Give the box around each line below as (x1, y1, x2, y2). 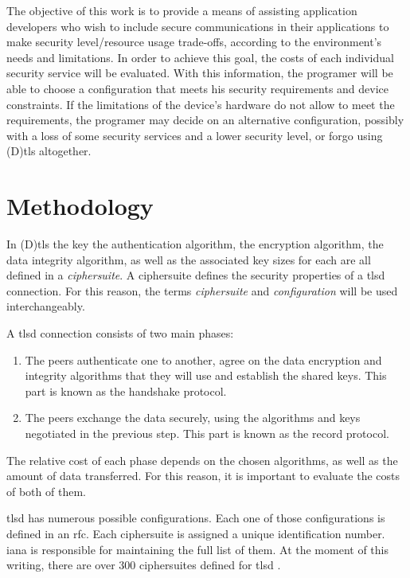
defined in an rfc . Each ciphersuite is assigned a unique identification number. (6, 525, 385, 541)
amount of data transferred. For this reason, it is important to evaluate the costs (6, 467, 400, 484)
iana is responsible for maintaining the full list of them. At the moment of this (6, 541, 389, 557)
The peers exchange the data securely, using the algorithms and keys (25, 409, 361, 426)
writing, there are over (6, 557, 115, 573)
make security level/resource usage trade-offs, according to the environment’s (6, 33, 382, 50)
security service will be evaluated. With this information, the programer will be (6, 64, 393, 81)
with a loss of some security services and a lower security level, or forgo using (6, 127, 383, 143)
